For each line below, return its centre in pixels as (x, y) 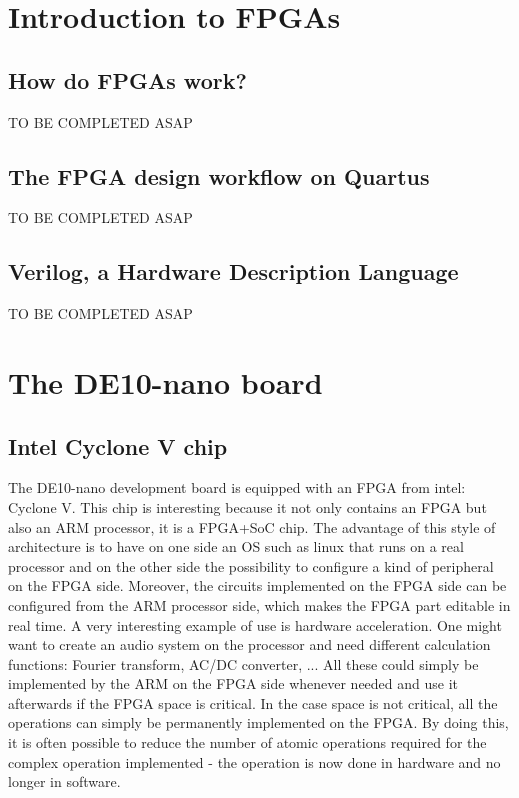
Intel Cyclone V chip (118, 445)
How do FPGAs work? (127, 79)
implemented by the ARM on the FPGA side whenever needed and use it (233, 683)
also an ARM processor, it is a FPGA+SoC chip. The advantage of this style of (252, 526)
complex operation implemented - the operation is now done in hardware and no (254, 761)
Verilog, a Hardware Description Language (233, 271)
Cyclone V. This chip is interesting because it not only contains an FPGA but (247, 506)
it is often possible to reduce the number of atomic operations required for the (247, 742)
